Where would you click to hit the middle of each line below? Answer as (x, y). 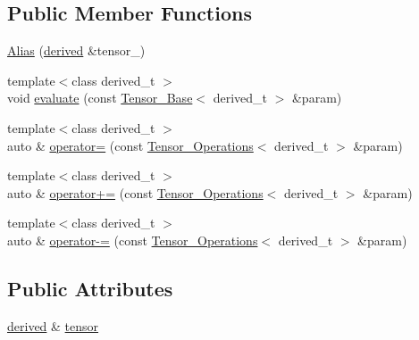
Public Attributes (90, 288)
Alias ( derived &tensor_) (76, 50)
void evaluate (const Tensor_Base (100, 98)
